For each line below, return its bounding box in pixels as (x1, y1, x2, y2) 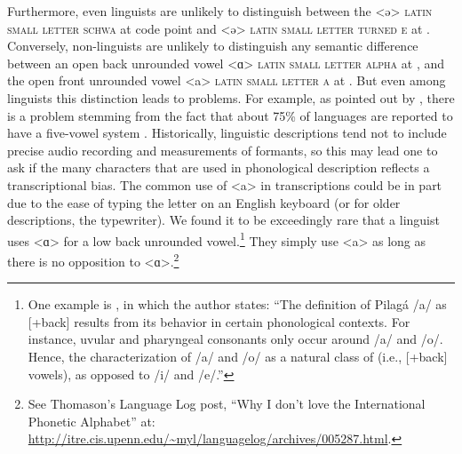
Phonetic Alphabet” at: (28, 411, 155, 430)
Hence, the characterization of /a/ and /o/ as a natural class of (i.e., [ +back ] (28, 347, 448, 365)
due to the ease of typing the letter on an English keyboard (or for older (7, 193, 401, 211)
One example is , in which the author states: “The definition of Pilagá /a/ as (28, 295, 447, 314)
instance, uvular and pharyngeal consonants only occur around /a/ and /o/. (28, 330, 443, 348)
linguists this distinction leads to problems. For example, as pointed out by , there (7, 88, 455, 107)
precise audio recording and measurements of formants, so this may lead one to (7, 140, 438, 159)
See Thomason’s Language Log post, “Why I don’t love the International (28, 394, 426, 413)
